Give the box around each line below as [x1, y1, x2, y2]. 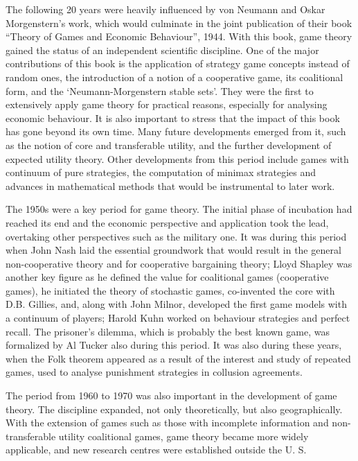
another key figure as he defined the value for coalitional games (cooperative [6, 270, 329, 284]
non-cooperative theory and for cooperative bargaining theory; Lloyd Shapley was [6, 256, 352, 270]
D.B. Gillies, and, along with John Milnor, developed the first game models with [6, 297, 347, 311]
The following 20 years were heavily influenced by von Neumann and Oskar [6, 2, 325, 16]
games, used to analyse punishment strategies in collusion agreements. [6, 365, 303, 379]
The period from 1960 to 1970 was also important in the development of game [6, 388, 337, 403]
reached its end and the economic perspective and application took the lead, [6, 215, 329, 229]
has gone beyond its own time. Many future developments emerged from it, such [6, 124, 346, 139]
